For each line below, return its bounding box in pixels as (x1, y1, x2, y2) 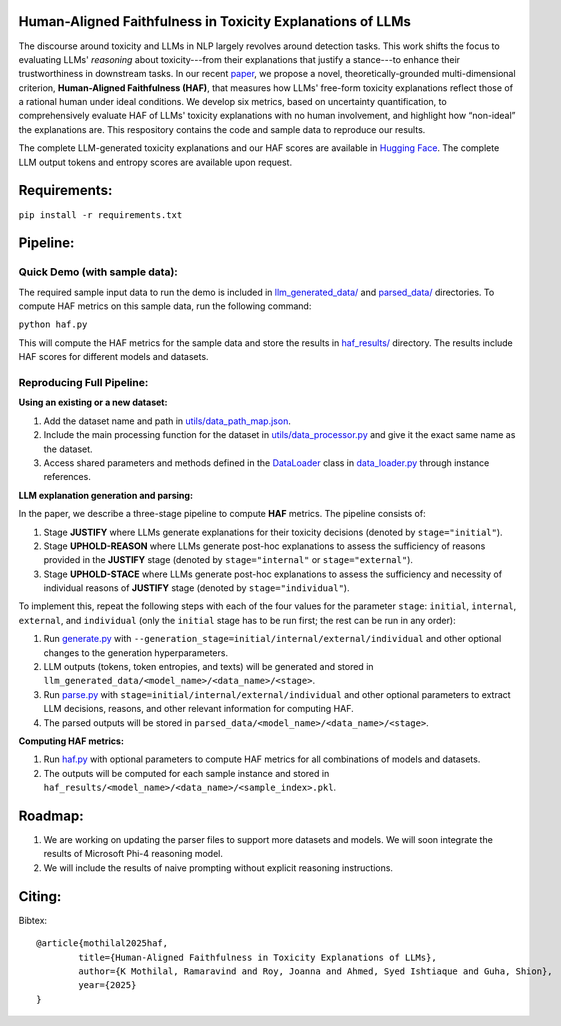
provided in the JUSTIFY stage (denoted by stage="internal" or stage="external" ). (43, 554, 414, 566)
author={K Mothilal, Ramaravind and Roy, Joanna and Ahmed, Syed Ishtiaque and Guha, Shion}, (78, 965, 554, 977)
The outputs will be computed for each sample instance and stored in (43, 767, 330, 779)
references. (43, 471, 92, 483)
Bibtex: (18, 914, 48, 926)
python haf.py (18, 319, 88, 330)
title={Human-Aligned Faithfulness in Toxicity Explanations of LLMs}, (78, 951, 437, 963)
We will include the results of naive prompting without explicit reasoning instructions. (43, 861, 394, 874)
